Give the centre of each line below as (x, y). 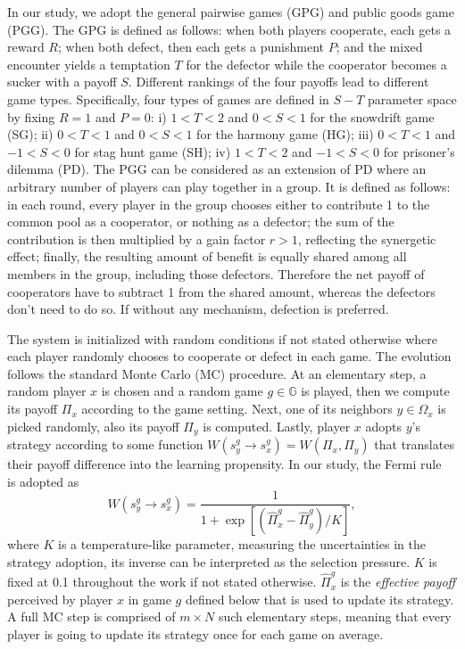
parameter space (412, 99)
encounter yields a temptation (89, 64)
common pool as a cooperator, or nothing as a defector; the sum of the (201, 222)
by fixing (31, 116)
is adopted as (43, 481)
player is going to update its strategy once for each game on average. (195, 633)
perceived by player (60, 599)
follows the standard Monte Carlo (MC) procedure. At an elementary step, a (217, 373)
